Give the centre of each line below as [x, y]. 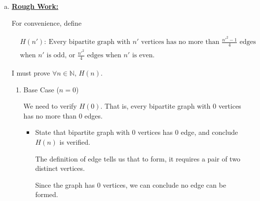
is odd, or [61, 56]
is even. [143, 56]
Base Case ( [41, 89]
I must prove [31, 73]
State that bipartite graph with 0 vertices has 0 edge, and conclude [137, 132]
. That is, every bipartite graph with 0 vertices [171, 106]
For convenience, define [47, 22]
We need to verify [50, 106]
